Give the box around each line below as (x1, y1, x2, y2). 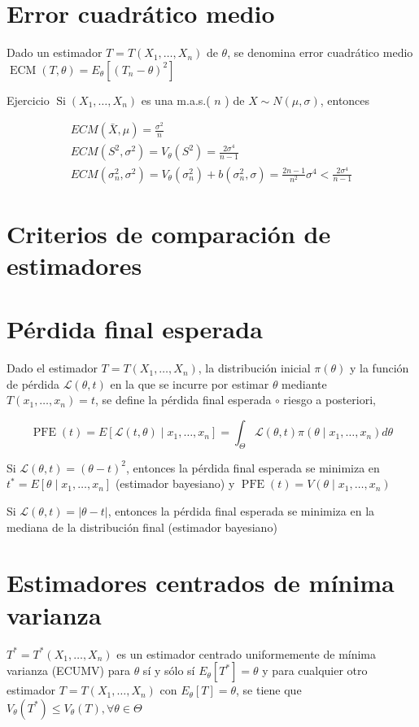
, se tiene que (236, 681, 302, 699)
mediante (282, 375, 327, 392)
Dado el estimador (7, 359, 98, 377)
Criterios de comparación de (7, 216, 331, 250)
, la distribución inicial (198, 359, 311, 377)
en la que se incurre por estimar (110, 375, 269, 392)
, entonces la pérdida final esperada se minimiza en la (107, 503, 375, 520)
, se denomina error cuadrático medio (227, 44, 413, 61)
